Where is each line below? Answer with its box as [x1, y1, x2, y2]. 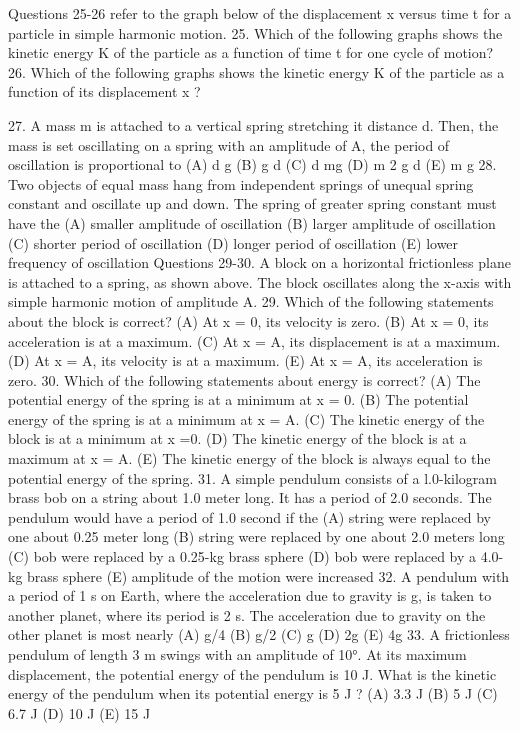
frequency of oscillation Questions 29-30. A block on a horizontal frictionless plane [8, 252, 511, 273]
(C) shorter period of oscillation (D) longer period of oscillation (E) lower [8, 232, 459, 253]
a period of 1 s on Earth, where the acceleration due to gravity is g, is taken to [8, 585, 492, 606]
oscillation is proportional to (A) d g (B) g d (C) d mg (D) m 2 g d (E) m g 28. [8, 154, 497, 175]
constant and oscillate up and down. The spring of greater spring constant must [8, 193, 497, 214]
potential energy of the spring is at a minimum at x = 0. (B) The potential [8, 389, 469, 410]
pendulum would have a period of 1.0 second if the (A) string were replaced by [8, 506, 491, 527]
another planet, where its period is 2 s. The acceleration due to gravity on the [8, 604, 486, 625]
